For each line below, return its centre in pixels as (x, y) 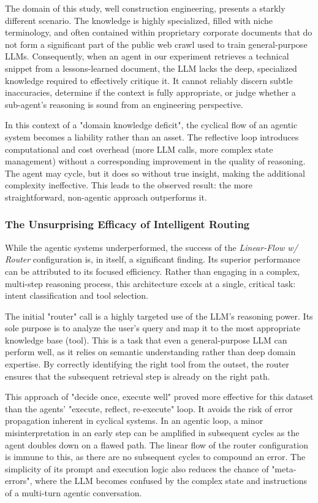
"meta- (284, 468)
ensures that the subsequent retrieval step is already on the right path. (138, 376)
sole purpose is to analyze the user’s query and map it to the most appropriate (153, 328)
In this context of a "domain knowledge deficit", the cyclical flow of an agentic (151, 125)
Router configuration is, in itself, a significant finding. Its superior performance (153, 259)
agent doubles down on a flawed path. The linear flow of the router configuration (157, 444)
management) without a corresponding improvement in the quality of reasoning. (155, 161)
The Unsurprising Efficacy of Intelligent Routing (127, 224)
